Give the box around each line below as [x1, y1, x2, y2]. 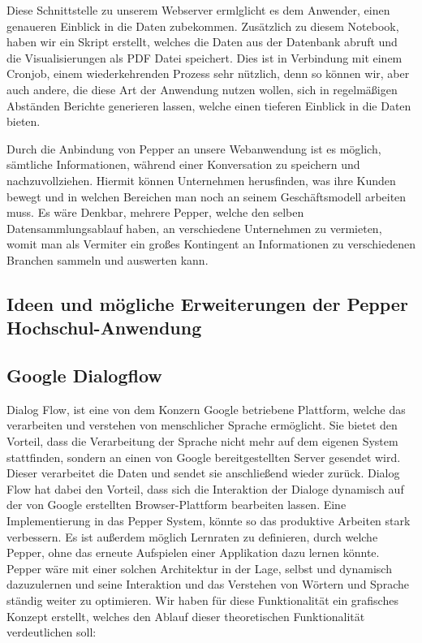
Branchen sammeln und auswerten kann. [6, 251, 209, 268]
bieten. [6, 113, 41, 130]
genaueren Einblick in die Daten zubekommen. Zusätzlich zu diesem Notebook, [6, 17, 399, 34]
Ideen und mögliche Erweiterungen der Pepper [6, 291, 408, 316]
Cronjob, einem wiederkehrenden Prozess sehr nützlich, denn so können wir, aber [6, 65, 410, 82]
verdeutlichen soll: [6, 624, 97, 641]
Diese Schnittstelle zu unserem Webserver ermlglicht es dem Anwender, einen [6, 2, 390, 18]
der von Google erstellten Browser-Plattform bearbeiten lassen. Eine [6, 496, 347, 513]
